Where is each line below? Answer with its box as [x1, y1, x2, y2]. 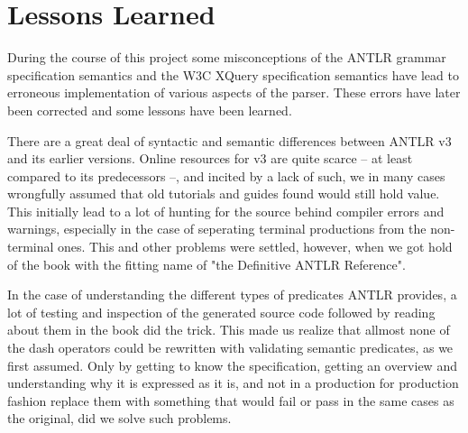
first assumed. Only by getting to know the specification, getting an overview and [7, 355, 457, 374]
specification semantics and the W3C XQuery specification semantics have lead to [7, 65, 459, 84]
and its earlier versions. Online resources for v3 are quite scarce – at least [7, 149, 413, 168]
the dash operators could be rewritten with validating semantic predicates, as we [7, 338, 454, 357]
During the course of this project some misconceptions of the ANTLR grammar [7, 48, 446, 67]
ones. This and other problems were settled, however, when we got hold [58, 237, 453, 256]
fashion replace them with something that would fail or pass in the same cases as [7, 391, 454, 410]
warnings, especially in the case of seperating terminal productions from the [7, 219, 427, 238]
